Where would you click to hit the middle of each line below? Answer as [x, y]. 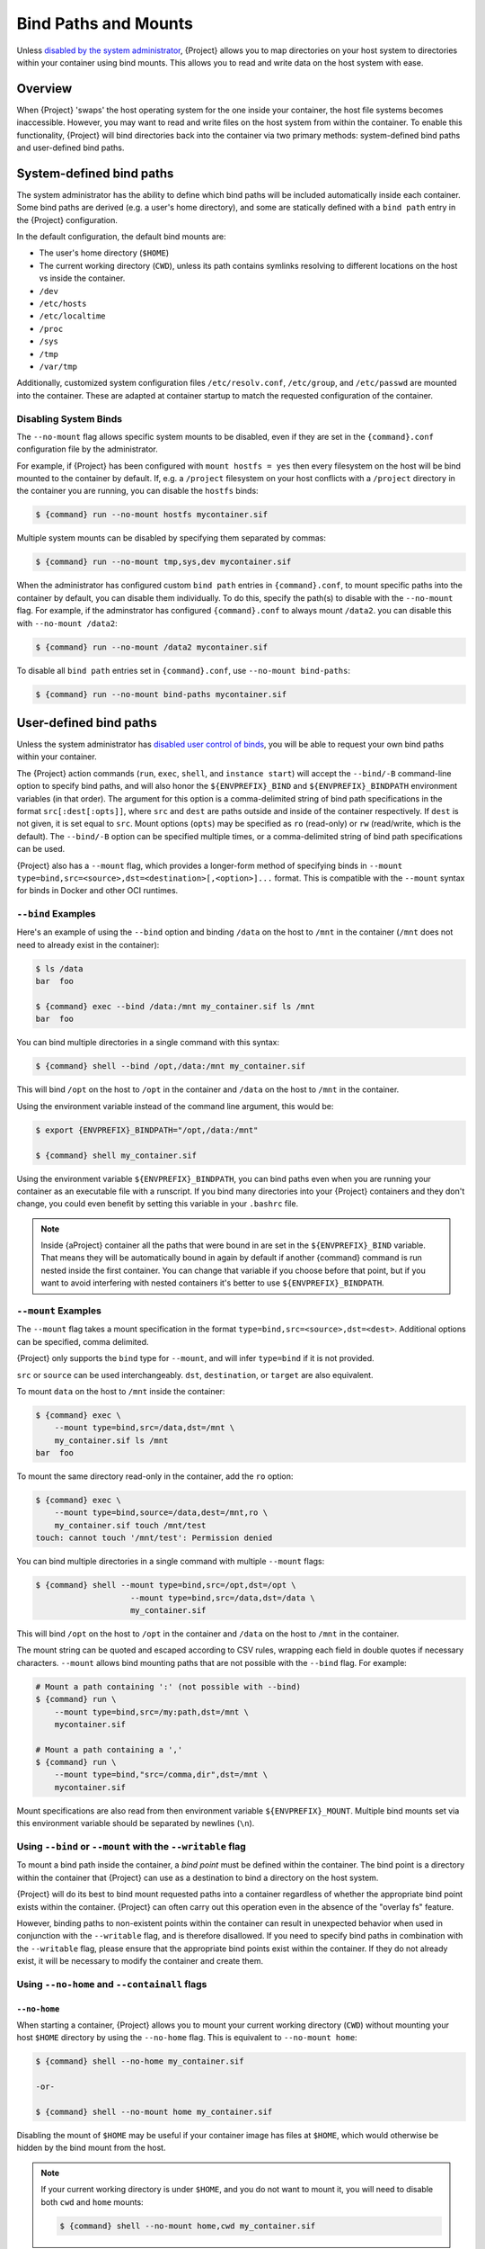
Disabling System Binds [70, 418]
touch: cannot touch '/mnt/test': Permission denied [154, 1538]
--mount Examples [59, 1311]
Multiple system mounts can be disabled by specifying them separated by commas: [172, 538]
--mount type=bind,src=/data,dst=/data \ [223, 1598]
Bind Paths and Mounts [105, 23]
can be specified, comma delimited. [83, 1341]
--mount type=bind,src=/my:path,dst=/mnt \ [151, 1712]
